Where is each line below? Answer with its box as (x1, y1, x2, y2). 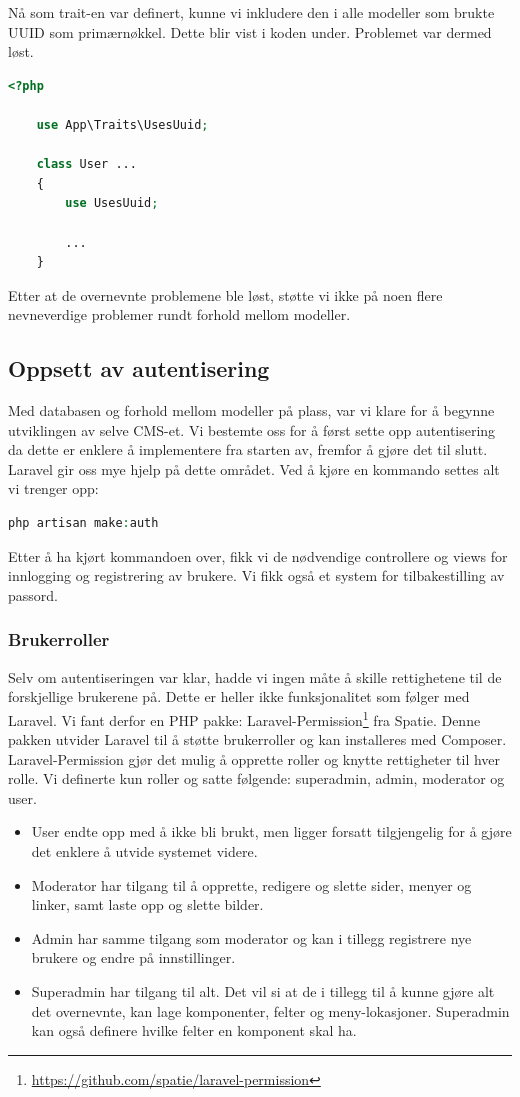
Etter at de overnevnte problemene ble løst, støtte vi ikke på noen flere (8, 284, 443, 305)
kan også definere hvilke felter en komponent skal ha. (31, 1020, 357, 1041)
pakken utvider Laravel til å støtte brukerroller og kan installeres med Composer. (8, 729, 507, 750)
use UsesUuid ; (65, 196, 159, 211)
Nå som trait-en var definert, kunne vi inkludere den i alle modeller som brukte (8, 2, 495, 22)
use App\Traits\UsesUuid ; (36, 117, 209, 132)
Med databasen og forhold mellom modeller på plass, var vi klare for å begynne (8, 400, 495, 421)
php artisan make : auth (8, 516, 159, 531)
